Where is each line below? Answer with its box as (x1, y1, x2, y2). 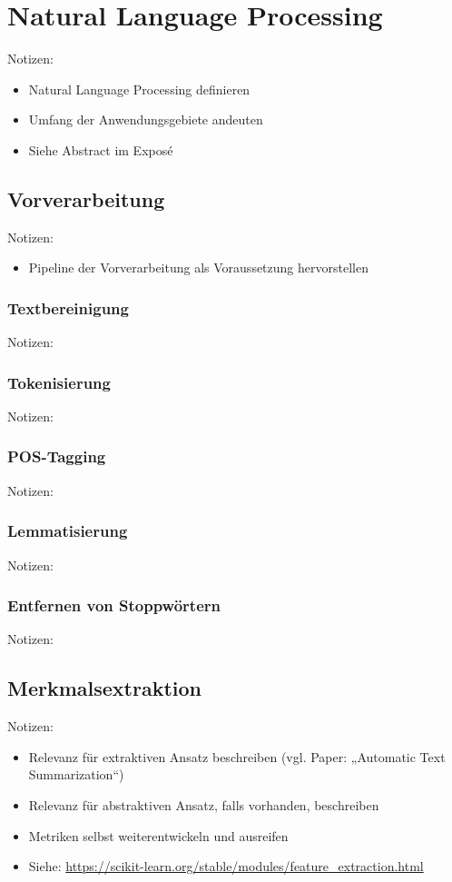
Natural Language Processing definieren (28, 79, 251, 98)
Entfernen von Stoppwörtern (7, 594, 221, 617)
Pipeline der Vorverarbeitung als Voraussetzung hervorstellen (28, 258, 368, 277)
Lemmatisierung (7, 520, 128, 542)
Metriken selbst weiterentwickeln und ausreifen (28, 826, 289, 845)
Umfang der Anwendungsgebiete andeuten (28, 110, 263, 129)
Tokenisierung (7, 371, 111, 393)
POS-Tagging (7, 445, 106, 468)
